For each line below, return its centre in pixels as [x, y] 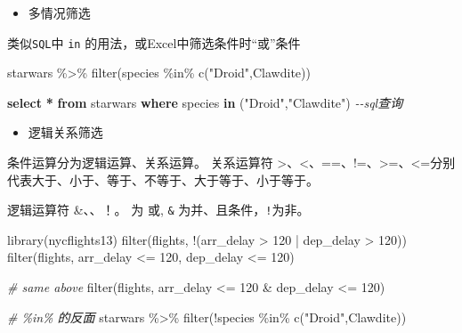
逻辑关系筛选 [65, 132]
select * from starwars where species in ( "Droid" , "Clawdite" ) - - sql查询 [205, 102]
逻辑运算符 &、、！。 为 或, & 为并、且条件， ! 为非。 [158, 210]
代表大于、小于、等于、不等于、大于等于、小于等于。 [163, 179]
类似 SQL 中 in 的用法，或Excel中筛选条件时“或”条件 [154, 42]
